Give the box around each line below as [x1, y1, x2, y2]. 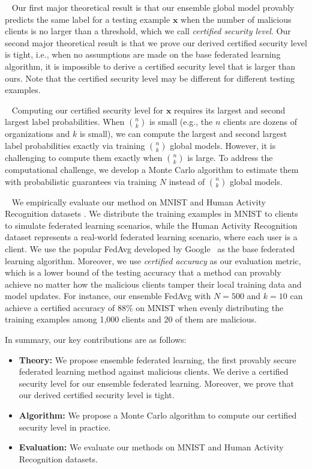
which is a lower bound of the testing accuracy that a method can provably [5, 266, 281, 279]
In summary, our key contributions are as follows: [5, 333, 187, 346]
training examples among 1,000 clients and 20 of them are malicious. [5, 313, 257, 325]
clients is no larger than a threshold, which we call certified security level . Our [5, 25, 291, 37]
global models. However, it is [170, 139, 276, 151]
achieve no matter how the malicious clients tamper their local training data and [5, 277, 302, 290]
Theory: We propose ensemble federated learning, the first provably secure [19, 353, 296, 366]
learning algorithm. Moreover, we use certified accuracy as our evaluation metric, [5, 254, 301, 267]
